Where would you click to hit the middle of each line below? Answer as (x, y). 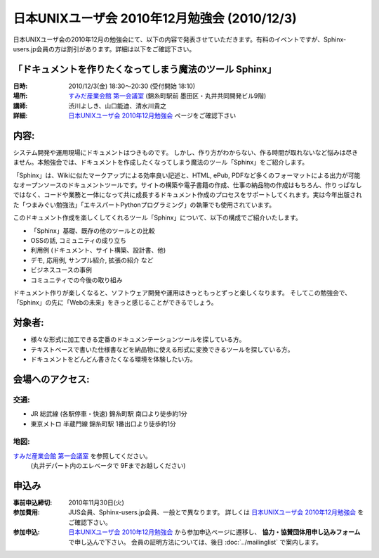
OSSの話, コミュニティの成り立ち (78, 241)
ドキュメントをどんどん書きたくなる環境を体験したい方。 (113, 360)
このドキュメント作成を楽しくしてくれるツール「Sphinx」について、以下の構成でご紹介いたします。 (157, 217)
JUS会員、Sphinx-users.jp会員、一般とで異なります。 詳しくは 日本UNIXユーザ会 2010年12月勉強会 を (216, 512)
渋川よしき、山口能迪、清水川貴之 (118, 106)
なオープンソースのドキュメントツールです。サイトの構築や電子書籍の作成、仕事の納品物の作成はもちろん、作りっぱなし (188, 185)
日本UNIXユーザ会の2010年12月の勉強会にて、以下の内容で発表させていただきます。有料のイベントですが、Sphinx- (180, 39)
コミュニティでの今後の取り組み (77, 280)
